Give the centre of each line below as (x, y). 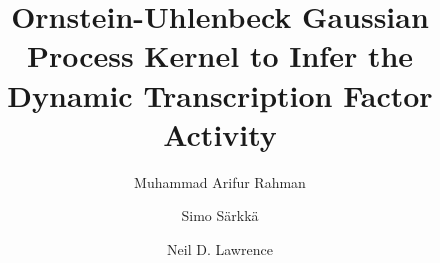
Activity (220, 133)
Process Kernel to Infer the (220, 55)
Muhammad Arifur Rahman (220, 181)
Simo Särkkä (220, 215)
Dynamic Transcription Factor (220, 94)
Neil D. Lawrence (220, 248)
